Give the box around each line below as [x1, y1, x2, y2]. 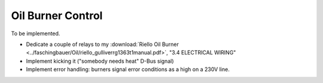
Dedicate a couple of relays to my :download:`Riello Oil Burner [26, 41, 179, 48]
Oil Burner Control [11, 9, 103, 22]
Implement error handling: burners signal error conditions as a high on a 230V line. [26, 66, 230, 73]
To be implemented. [11, 30, 60, 37]
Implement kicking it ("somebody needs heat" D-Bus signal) [26, 57, 174, 64]
